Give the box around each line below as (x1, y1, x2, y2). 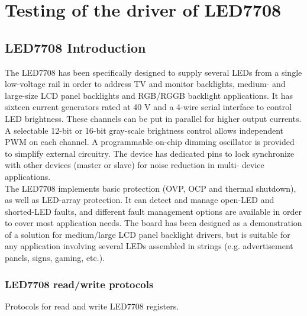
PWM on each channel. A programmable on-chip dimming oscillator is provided (5, 136, 295, 148)
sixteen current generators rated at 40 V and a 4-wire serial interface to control (5, 101, 292, 113)
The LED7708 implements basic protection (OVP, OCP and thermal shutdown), (5, 182, 296, 194)
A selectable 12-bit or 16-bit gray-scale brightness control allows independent (5, 124, 284, 136)
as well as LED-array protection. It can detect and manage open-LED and (5, 194, 274, 206)
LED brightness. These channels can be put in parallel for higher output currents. (5, 112, 302, 124)
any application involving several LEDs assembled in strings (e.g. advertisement (5, 240, 293, 252)
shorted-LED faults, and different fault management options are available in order (5, 205, 302, 217)
